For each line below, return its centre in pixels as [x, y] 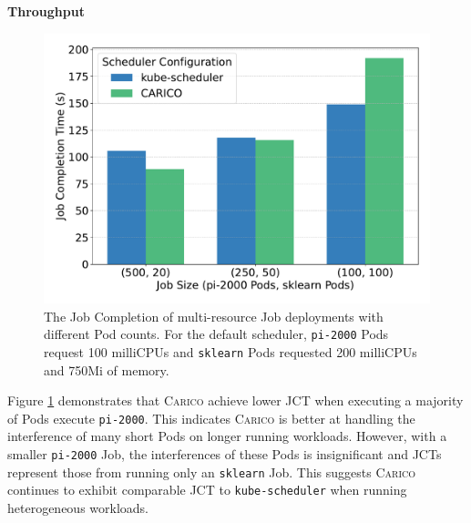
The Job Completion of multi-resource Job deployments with [214, 316]
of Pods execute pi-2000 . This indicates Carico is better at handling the [211, 418]
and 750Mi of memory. [107, 369]
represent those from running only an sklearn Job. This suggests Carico [212, 472]
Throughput [46, 11]
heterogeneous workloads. [78, 507]
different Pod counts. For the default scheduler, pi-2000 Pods [216, 334]
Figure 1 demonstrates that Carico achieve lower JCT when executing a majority [235, 400]
